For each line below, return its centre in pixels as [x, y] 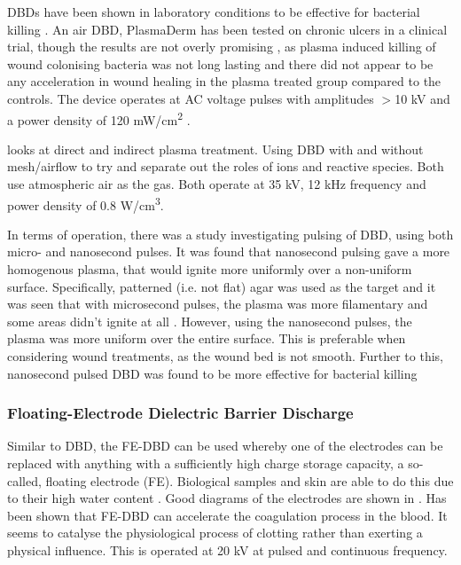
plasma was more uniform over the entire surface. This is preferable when [207, 338]
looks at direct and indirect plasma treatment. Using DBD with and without [215, 149]
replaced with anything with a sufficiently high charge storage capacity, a [206, 463]
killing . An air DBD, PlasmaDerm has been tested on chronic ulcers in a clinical [227, 29]
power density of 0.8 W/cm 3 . [86, 203]
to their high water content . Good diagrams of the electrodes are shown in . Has [227, 498]
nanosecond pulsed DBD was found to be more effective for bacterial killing [212, 373]
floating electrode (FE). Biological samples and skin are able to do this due [250, 480]
